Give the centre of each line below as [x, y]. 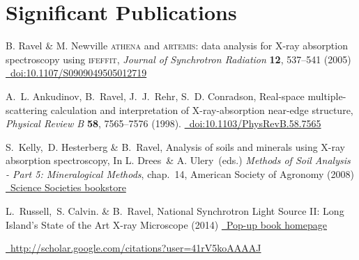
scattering [27, 109]
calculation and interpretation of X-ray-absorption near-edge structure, [202, 109]
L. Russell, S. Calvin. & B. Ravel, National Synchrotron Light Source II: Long [175, 211]
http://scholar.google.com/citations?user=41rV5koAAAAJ [136, 248]
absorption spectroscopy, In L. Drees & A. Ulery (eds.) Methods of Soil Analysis [178, 160]
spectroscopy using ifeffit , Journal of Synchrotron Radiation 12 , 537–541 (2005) [178, 59]
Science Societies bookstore [68, 187]
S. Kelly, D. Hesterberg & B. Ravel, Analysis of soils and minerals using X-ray [176, 146]
